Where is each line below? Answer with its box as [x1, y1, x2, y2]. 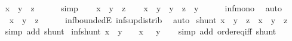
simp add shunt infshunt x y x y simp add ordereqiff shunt [5, 25, 276, 37]
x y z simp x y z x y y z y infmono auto [5, 2, 282, 14]
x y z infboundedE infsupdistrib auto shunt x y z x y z [9, 13, 288, 26]
